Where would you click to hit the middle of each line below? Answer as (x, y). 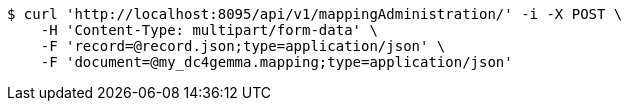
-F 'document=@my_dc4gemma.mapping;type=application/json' (276, 62)
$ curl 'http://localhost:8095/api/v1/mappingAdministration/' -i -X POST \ (315, 14)
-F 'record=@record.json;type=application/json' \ (243, 46)
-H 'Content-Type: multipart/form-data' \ (209, 30)
